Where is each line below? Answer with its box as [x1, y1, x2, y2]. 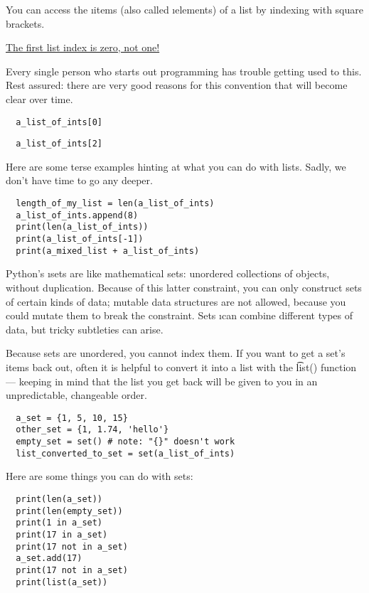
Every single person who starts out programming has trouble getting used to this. [6, 63, 362, 78]
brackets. [6, 16, 45, 31]
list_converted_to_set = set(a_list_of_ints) [16, 448, 235, 459]
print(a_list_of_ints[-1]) [16, 234, 144, 245]
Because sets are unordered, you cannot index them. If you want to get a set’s [6, 346, 346, 360]
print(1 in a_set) [16, 518, 103, 528]
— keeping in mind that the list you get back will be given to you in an [6, 373, 318, 388]
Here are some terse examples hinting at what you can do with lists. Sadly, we [6, 159, 346, 173]
